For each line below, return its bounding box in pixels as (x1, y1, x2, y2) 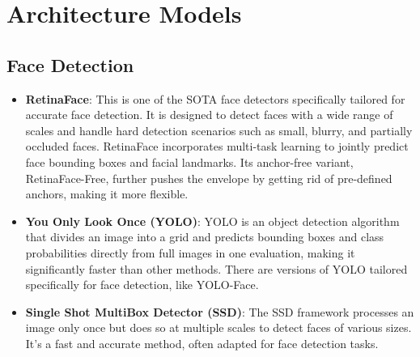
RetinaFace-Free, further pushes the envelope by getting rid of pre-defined (25, 169, 392, 186)
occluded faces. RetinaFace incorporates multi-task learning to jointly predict (25, 138, 409, 155)
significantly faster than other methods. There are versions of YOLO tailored (25, 260, 408, 277)
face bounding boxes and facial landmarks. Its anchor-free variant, (25, 153, 354, 170)
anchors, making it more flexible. (25, 185, 189, 202)
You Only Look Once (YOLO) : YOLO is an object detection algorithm (25, 212, 400, 229)
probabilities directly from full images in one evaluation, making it (25, 244, 355, 261)
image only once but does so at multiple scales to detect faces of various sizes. (25, 319, 412, 336)
